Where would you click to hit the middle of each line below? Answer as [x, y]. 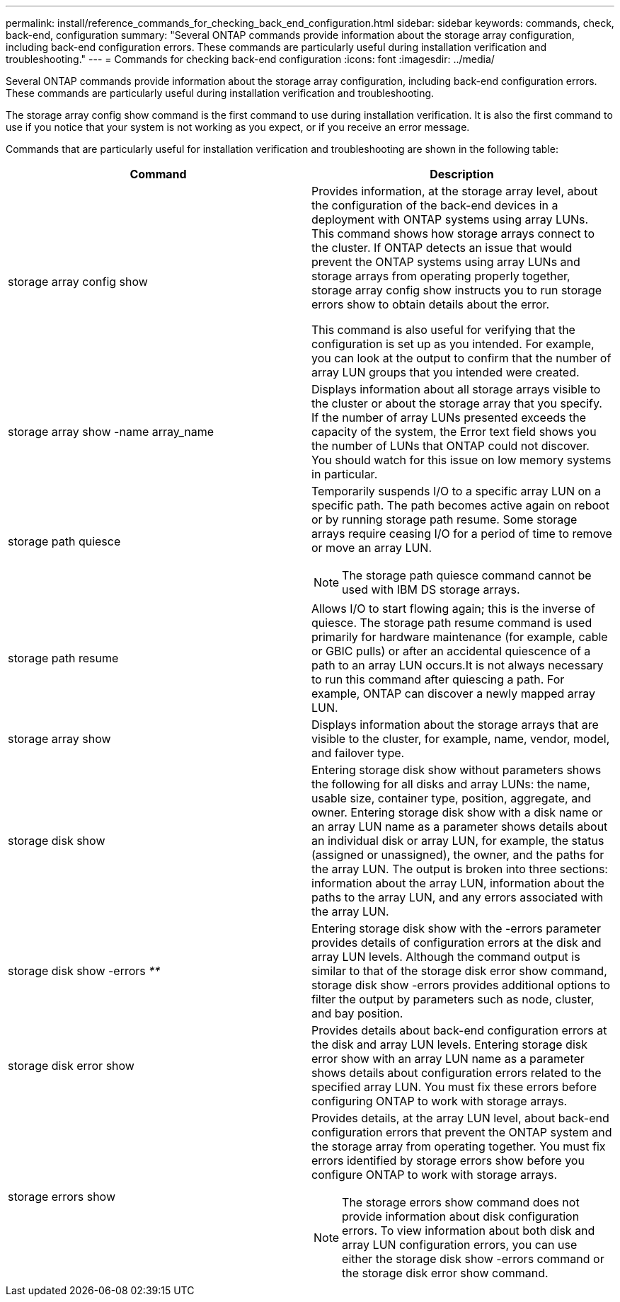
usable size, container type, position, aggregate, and [452, 798]
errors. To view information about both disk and [469, 1231]
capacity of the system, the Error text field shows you [454, 432]
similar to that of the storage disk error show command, [459, 971]
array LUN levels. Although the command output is [446, 957]
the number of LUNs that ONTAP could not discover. [450, 446]
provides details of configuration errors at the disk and [457, 943]
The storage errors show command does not [461, 1202]
